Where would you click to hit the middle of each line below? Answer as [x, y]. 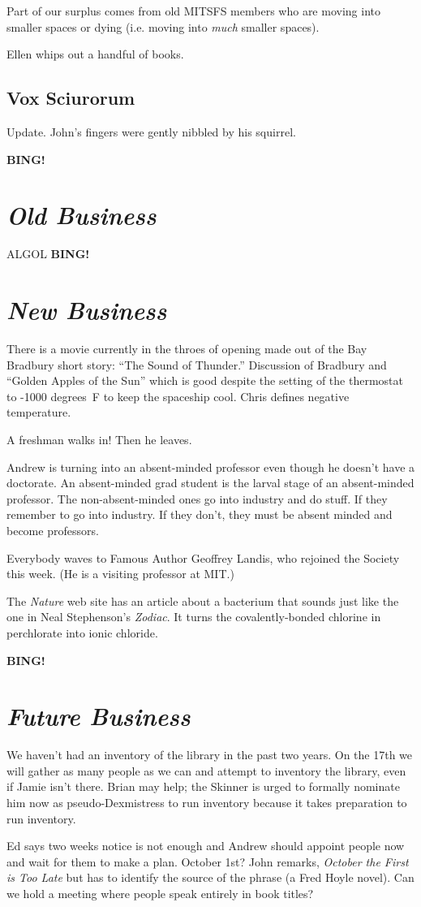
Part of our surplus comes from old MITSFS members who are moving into [193, 11]
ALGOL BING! [48, 254]
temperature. [39, 412]
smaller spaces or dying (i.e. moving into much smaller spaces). [163, 26]
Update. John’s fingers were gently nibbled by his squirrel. [151, 131]
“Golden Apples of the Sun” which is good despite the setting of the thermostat [205, 380]
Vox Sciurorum [71, 98]
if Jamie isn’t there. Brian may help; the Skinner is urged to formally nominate [203, 786]
